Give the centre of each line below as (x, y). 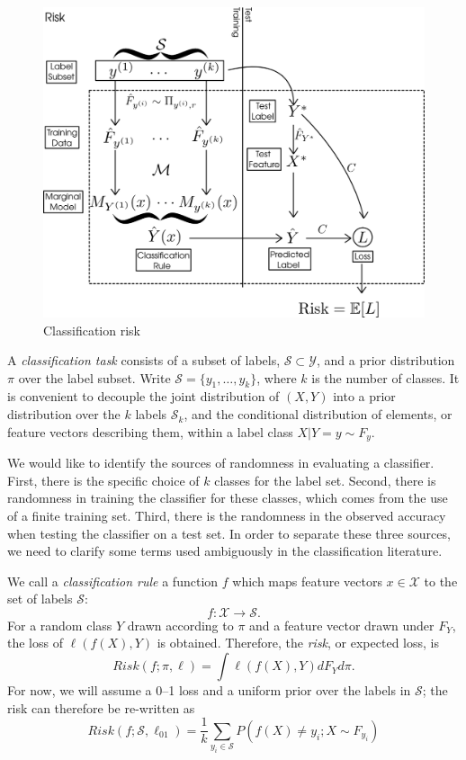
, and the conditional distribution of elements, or (318, 414)
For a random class (60, 625)
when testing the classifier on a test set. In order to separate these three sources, (229, 533)
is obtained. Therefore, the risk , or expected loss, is (298, 643)
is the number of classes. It (385, 377)
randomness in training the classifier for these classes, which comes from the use (228, 498)
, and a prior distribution (385, 360)
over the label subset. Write (94, 377)
